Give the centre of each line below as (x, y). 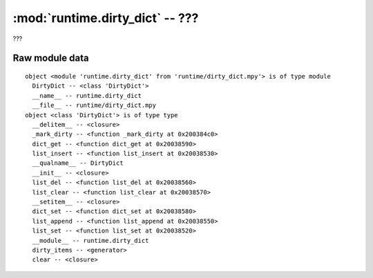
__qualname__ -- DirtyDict (78, 163)
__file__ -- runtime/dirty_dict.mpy (94, 106)
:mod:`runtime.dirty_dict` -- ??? (106, 18)
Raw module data (51, 58)
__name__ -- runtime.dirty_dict (87, 96)
